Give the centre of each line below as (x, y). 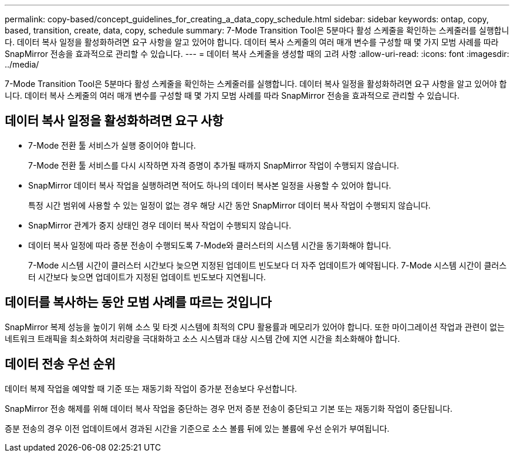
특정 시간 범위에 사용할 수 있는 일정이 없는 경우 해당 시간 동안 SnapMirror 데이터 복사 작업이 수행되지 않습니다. (229, 205)
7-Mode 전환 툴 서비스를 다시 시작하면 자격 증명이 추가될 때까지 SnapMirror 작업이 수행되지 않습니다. (214, 165)
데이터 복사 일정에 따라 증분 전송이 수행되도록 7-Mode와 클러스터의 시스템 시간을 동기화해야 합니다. (210, 245)
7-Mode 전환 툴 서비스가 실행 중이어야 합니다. (112, 145)
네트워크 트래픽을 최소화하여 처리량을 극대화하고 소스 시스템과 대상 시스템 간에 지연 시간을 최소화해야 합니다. (202, 338)
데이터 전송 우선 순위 (60, 364)
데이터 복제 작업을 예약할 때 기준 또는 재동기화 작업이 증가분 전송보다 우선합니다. (151, 388)
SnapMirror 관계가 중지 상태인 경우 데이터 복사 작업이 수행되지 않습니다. (160, 225)
